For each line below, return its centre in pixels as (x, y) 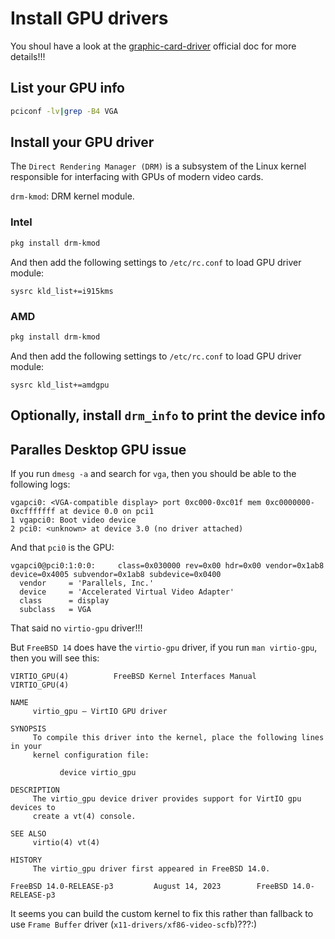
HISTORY (26, 860)
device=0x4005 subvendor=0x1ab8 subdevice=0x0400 (116, 574)
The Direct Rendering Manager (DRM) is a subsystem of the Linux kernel (158, 166)
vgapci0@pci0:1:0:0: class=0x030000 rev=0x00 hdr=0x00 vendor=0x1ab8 (167, 565)
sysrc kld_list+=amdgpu (60, 385)
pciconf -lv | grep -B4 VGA (64, 111)
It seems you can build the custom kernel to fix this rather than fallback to (162, 913)
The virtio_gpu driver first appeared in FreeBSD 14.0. (151, 868)
